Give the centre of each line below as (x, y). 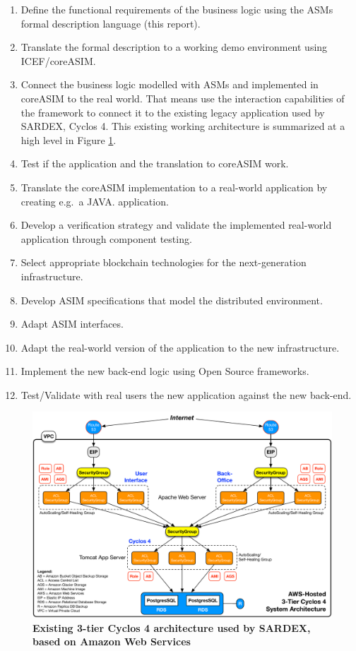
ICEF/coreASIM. (58, 60)
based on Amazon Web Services (112, 641)
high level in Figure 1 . (69, 139)
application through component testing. (106, 238)
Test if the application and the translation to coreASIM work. (155, 163)
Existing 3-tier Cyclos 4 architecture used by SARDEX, (172, 627)
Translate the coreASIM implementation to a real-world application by (174, 187)
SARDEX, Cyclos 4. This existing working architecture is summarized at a (183, 126)
